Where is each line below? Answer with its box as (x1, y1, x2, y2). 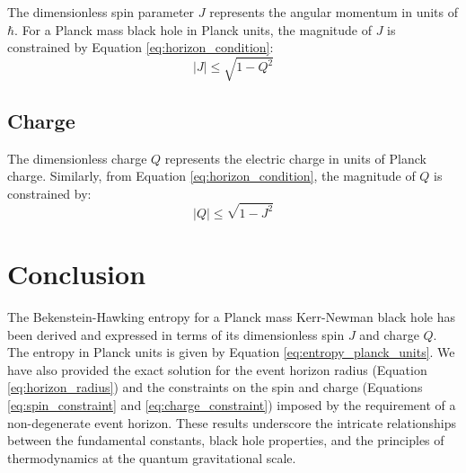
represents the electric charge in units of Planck (164, 148, 426, 167)
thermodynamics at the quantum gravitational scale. (7, 448, 296, 467)
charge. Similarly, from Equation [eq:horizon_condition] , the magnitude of (7, 166, 416, 185)
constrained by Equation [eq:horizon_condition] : (7, 38, 274, 57)
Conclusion (7, 255, 146, 292)
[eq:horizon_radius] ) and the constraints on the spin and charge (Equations (7, 378, 423, 397)
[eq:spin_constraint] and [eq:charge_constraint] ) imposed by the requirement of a (7, 396, 456, 415)
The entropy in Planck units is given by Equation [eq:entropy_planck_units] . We (7, 343, 455, 361)
